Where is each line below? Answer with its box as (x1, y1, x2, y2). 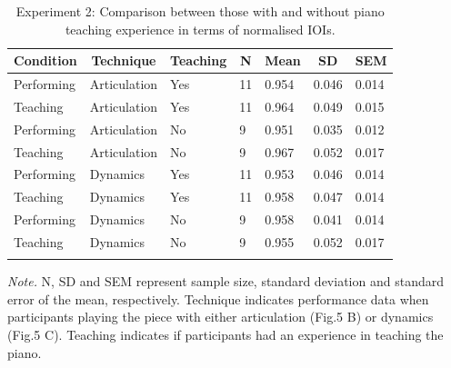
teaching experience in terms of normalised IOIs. (65, 19, 336, 38)
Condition (14, 51, 77, 70)
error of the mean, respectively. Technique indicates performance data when (7, 289, 429, 308)
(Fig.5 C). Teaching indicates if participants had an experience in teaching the (7, 325, 444, 344)
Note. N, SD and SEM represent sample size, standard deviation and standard (7, 272, 444, 291)
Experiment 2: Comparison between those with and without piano (15, 2, 385, 20)
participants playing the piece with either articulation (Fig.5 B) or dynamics (7, 307, 434, 326)
